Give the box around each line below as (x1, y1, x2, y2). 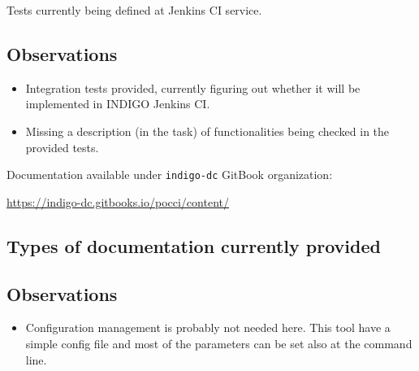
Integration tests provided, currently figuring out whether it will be (25, 79, 361, 96)
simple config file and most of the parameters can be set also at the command (25, 335, 413, 351)
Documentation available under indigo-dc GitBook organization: (6, 166, 333, 183)
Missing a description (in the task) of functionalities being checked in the (25, 122, 390, 139)
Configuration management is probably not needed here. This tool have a (25, 319, 391, 336)
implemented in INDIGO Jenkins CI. (25, 95, 210, 112)
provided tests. (25, 138, 99, 155)
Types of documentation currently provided (6, 233, 381, 258)
